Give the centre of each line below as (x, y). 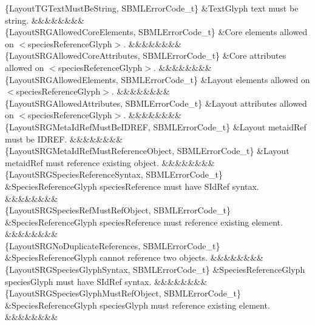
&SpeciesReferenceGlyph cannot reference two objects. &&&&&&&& (134, 257)
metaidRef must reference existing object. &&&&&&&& (110, 162)
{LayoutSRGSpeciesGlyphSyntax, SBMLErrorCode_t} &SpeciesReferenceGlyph (155, 270)
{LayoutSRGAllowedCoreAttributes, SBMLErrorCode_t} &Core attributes (146, 55)
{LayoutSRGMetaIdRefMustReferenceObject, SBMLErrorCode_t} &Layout (147, 151)
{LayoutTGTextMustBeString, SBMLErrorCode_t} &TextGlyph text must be (152, 8)
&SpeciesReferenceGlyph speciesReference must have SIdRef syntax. (132, 186)
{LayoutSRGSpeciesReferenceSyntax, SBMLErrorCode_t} (114, 174)
